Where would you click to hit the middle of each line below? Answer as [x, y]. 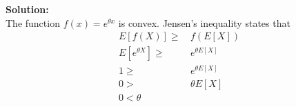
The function [33, 22]
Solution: [27, 9]
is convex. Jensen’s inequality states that [204, 22]
